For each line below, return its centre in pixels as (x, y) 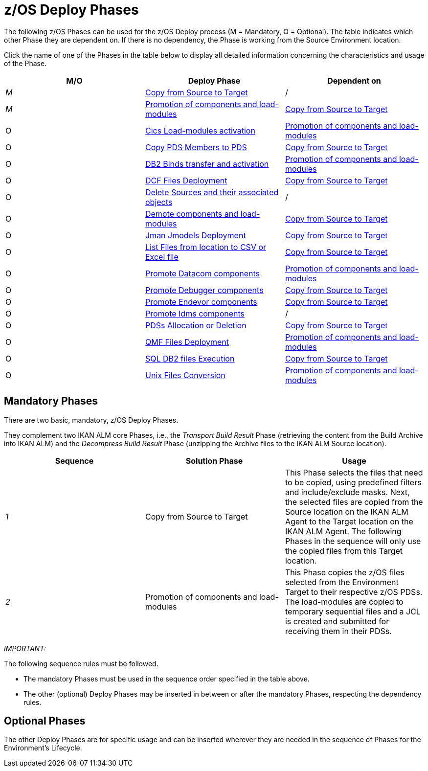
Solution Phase (214, 461)
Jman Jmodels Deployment (195, 235)
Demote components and (192, 214)
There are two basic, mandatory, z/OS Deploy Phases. (91, 420)
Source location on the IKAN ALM (347, 511)
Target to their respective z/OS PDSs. (354, 592)
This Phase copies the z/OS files (345, 572)
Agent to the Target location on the (349, 521)
